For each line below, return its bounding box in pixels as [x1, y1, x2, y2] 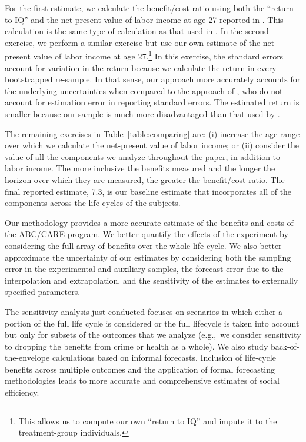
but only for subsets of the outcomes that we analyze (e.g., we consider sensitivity [5, 328, 301, 341]
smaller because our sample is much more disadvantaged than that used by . [5, 108, 280, 119]
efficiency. [5, 386, 39, 398]
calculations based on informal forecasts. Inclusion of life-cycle [52, 351, 276, 364]
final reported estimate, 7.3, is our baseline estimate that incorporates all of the [5, 185, 292, 197]
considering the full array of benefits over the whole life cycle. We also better [5, 239, 282, 251]
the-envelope [5, 351, 50, 364]
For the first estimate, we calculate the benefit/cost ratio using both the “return [5, 2, 294, 14]
